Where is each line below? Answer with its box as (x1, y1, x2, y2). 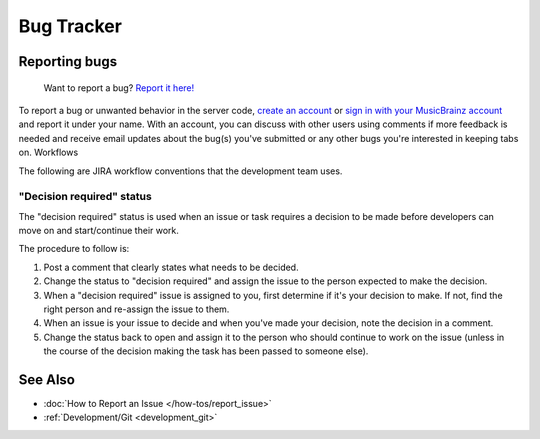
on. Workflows (18, 146, 79, 159)
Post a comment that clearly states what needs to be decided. (43, 261, 299, 273)
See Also (18, 371, 75, 388)
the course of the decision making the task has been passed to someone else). (43, 345, 369, 357)
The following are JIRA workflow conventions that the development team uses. (18, 165, 343, 177)
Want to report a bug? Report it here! (43, 81, 195, 94)
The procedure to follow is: (18, 243, 130, 255)
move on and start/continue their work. (18, 225, 180, 237)
